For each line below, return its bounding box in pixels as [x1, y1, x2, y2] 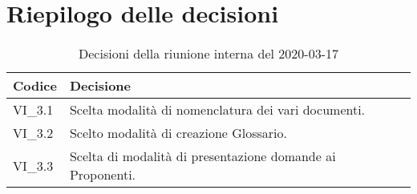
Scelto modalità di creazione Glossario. [69, 123, 287, 143]
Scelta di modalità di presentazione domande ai [69, 147, 336, 166]
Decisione [69, 76, 132, 95]
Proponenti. [69, 165, 136, 184]
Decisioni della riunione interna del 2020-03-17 [79, 44, 338, 63]
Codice [13, 76, 57, 95]
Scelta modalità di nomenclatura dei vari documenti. [69, 100, 366, 119]
